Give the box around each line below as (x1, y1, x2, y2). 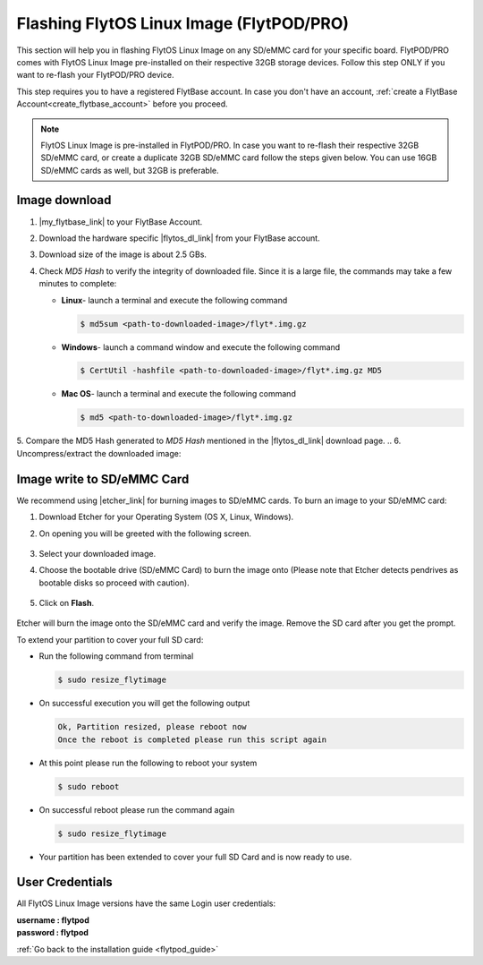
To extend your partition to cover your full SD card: (16, 634, 204, 645)
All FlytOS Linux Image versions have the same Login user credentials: (16, 898, 276, 909)
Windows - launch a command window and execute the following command (61, 341, 341, 353)
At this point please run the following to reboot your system (38, 757, 258, 768)
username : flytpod (16, 914, 89, 926)
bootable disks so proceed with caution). (38, 577, 190, 588)
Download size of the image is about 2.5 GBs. (38, 249, 208, 260)
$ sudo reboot (57, 781, 120, 791)
